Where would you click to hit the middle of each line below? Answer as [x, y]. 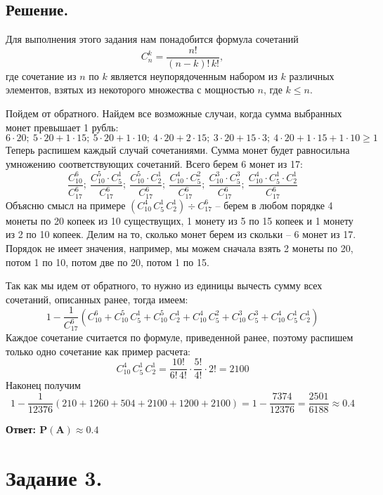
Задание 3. [54, 477]
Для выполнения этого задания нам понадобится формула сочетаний [152, 39]
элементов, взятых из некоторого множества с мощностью [130, 90]
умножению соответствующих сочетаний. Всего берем [122, 163]
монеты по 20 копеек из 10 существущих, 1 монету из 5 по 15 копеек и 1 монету [180, 220]
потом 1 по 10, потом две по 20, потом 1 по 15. [108, 262]
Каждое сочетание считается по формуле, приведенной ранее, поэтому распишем [180, 337]
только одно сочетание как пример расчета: [98, 351]
